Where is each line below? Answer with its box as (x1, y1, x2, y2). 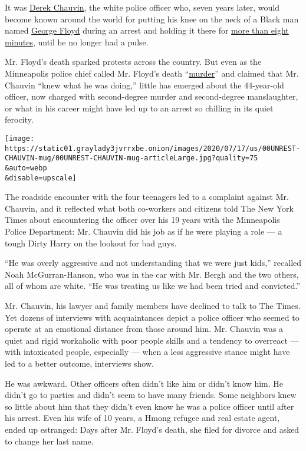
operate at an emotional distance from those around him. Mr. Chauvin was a (5, 322, 284, 335)
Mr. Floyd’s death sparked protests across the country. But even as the (5, 55, 262, 68)
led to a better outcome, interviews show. (5, 357, 154, 369)
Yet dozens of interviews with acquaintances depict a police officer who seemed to (5, 311, 300, 323)
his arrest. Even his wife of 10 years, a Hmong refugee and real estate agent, (5, 412, 280, 424)
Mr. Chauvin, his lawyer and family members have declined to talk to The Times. (5, 299, 301, 311)
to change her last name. (5, 434, 94, 447)
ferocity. (5, 113, 34, 126)
